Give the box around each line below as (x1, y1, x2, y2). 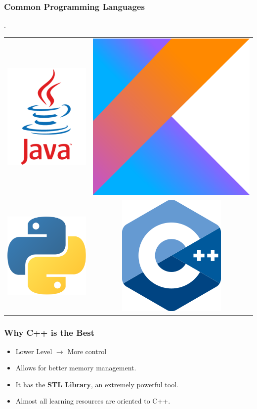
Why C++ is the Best (4, 326, 94, 339)
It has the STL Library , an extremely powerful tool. (15, 379, 178, 389)
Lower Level (15, 346, 52, 356)
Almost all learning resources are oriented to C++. (15, 396, 171, 406)
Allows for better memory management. (15, 363, 136, 373)
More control (67, 346, 107, 356)
